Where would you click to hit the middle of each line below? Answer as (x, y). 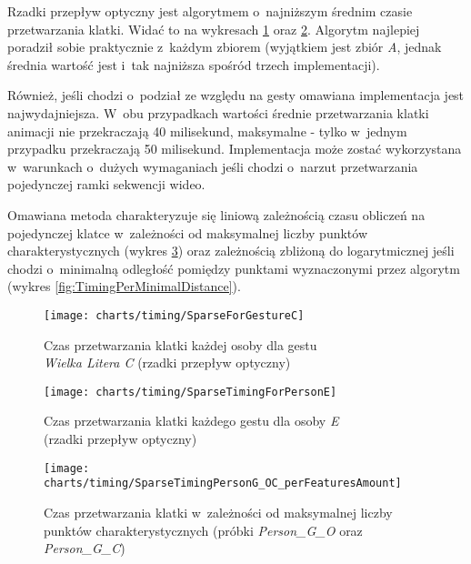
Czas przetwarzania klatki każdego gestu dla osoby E (191, 421)
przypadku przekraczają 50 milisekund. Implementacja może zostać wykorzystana (235, 149)
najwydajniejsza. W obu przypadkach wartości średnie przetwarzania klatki (218, 112)
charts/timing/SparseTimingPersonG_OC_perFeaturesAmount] (223, 483)
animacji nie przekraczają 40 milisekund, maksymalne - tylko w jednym (207, 131)
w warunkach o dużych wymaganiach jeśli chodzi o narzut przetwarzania (213, 166)
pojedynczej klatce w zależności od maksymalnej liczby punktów (188, 232)
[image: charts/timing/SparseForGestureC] (174, 315)
